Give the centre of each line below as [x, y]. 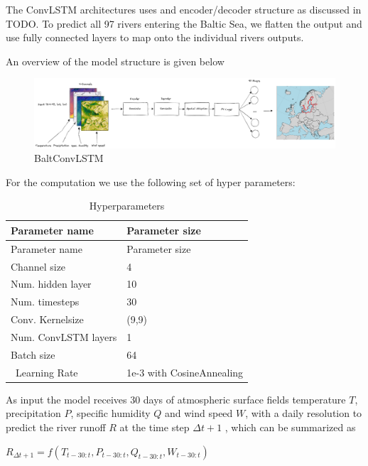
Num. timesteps [45, 302]
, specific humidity [110, 413]
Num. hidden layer [51, 284]
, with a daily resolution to [304, 413]
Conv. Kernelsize [47, 319]
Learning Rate [47, 372]
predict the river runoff [56, 427]
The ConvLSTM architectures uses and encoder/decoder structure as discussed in [184, 9]
